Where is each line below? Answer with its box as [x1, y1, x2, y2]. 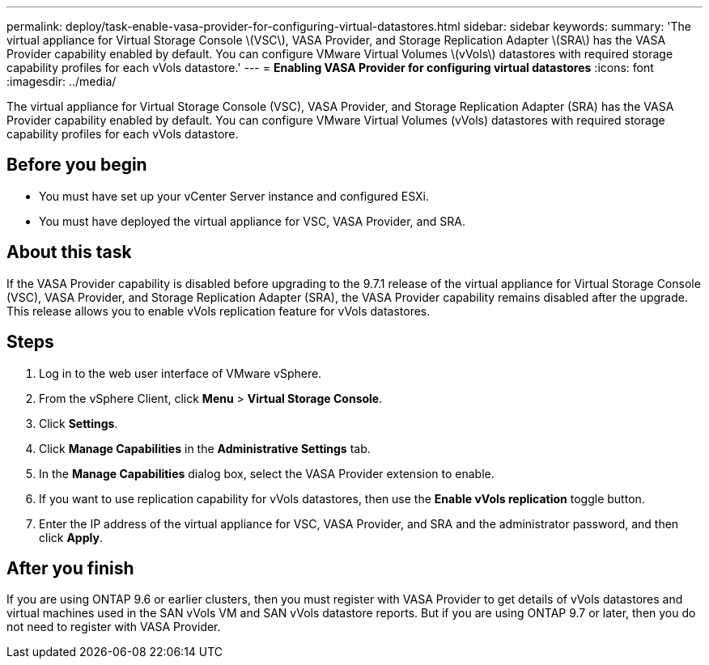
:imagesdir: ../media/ [6, 74, 117, 88]
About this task [6, 242, 132, 263]
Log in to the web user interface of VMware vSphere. [39, 366, 322, 380]
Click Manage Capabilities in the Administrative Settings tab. [39, 441, 371, 455]
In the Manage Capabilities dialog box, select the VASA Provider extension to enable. [39, 466, 495, 481]
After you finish [6, 557, 134, 578]
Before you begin [6, 155, 147, 176]
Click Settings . [39, 416, 118, 430]
